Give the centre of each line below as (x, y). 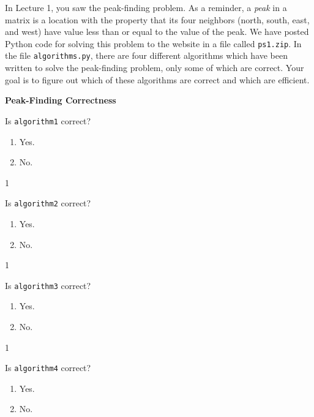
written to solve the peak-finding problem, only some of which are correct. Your (155, 68)
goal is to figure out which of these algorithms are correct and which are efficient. (157, 79)
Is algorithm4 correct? (48, 368)
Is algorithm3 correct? (48, 285)
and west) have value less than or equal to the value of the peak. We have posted (157, 32)
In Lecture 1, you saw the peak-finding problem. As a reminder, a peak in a (146, 7)
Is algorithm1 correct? (48, 120)
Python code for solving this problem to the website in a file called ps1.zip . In (153, 43)
